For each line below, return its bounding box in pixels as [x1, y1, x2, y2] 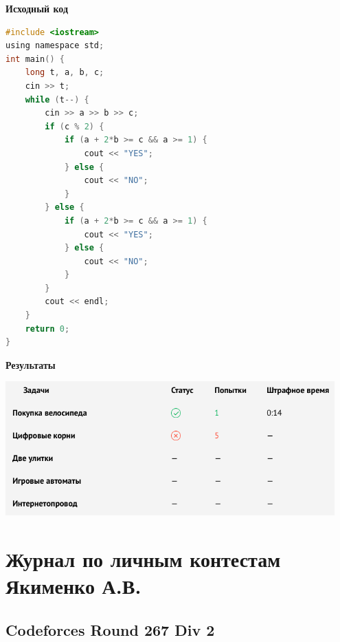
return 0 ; [25, 323, 70, 334]
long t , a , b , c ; [25, 67, 104, 78]
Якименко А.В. [5, 572, 141, 600]
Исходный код [5, 1, 69, 15]
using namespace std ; [5, 41, 104, 51]
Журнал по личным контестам [5, 545, 281, 573]
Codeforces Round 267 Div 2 [5, 619, 215, 640]
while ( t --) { [25, 94, 89, 105]
